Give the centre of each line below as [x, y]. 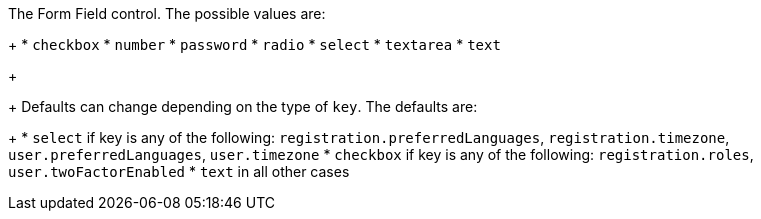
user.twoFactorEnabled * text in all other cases [179, 171]
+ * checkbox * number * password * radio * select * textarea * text [254, 44]
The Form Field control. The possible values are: [167, 13]
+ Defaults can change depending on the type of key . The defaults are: [243, 106]
